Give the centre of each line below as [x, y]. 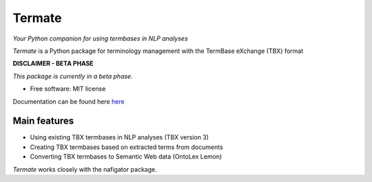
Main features [43, 121]
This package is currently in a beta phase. [73, 76]
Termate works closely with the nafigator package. [85, 169]
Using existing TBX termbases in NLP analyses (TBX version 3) [120, 137]
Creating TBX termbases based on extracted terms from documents [126, 147]
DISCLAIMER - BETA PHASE [53, 64]
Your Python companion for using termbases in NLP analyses [101, 38]
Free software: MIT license [68, 89]
